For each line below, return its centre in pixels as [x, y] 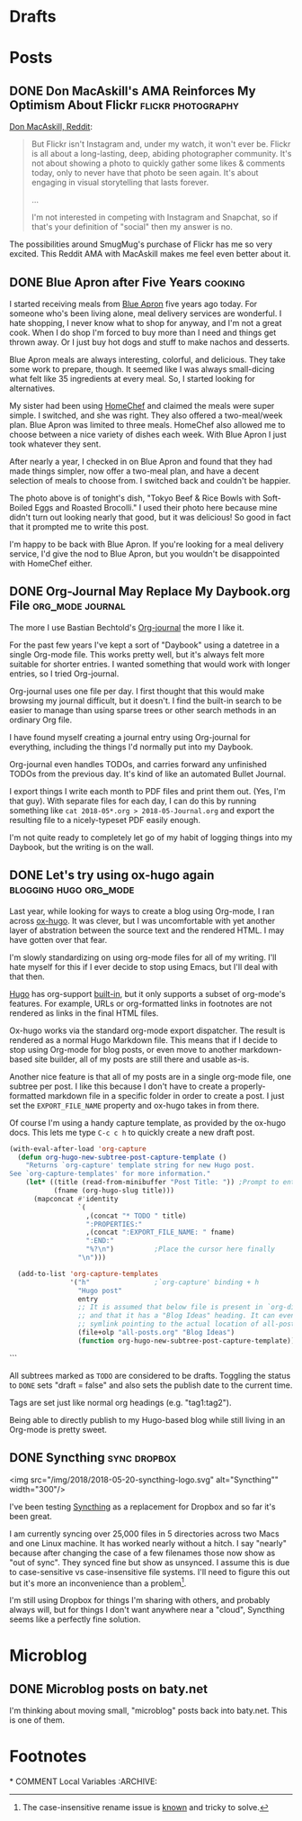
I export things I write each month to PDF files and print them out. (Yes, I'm [147, 791]
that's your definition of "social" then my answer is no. [132, 227]
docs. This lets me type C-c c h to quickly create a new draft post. [132, 1132]
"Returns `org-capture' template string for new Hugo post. [140, 1165]
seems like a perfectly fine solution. [75, 1619]
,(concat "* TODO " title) [136, 1216]
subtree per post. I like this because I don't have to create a [119, 1086]
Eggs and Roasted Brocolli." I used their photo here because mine [156, 507]
